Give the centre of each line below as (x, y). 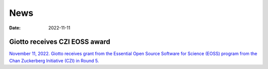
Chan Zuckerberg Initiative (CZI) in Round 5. (54, 61)
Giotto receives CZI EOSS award (60, 42)
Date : (15, 28)
